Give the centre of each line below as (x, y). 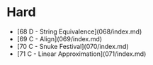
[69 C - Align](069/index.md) (59, 38)
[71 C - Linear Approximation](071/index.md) (81, 54)
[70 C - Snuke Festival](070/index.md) (73, 46)
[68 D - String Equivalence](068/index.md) (79, 31)
